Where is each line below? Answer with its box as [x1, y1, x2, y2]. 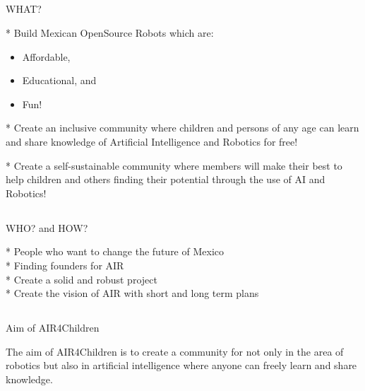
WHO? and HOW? [6, 220, 88, 235]
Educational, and [22, 73, 97, 88]
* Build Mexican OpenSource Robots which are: [6, 25, 214, 40]
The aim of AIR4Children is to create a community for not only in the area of [6, 344, 344, 358]
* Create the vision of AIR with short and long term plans [6, 286, 259, 300]
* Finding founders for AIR [6, 257, 124, 272]
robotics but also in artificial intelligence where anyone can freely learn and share [6, 358, 357, 373]
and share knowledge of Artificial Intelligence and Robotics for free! [6, 134, 298, 148]
